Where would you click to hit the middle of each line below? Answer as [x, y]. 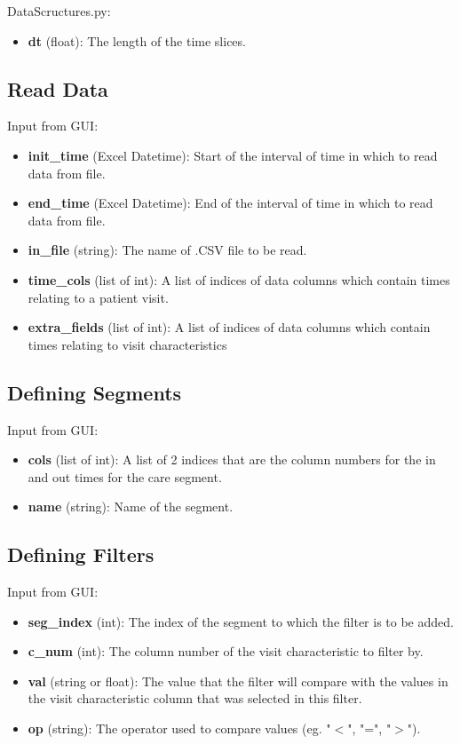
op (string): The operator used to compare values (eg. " [179, 728]
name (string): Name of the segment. [131, 507]
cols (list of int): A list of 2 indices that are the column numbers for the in [232, 459]
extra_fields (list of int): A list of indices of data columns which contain [229, 327]
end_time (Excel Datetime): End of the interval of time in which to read [230, 203]
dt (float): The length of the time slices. [137, 40]
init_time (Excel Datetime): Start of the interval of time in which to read [233, 155]
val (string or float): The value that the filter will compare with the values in [238, 681]
